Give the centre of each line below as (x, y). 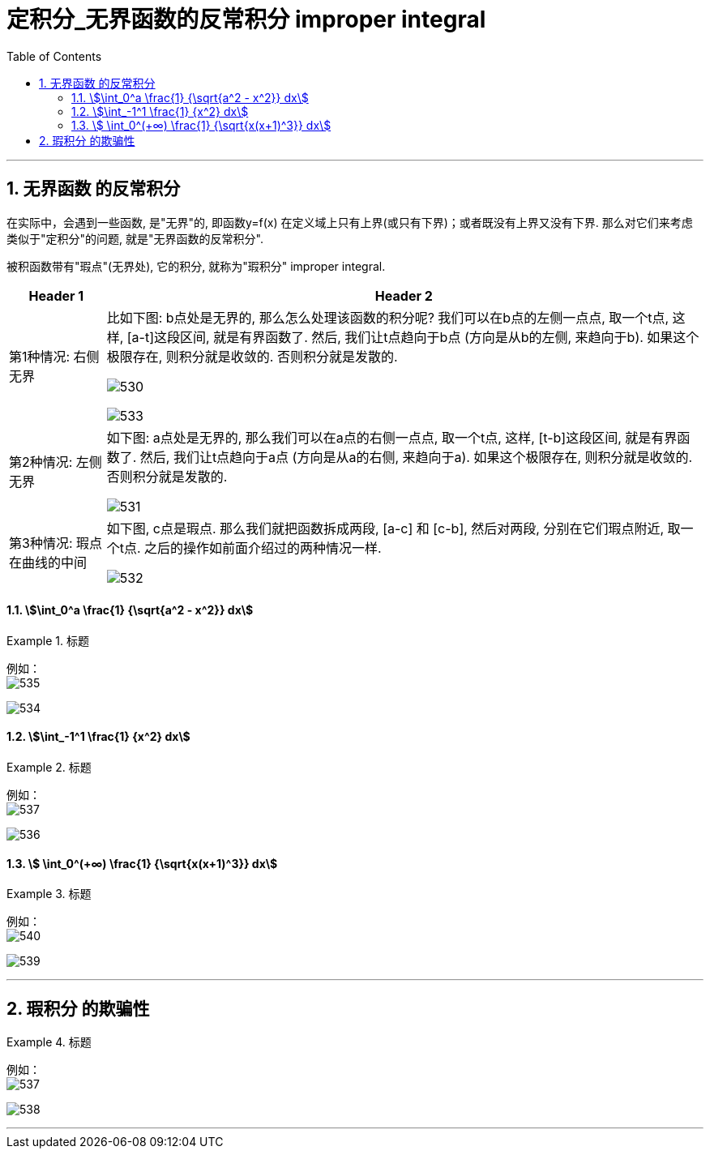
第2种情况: (41, 462)
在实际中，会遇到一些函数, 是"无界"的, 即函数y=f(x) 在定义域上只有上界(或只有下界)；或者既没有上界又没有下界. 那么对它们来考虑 (350, 222)
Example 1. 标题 (48, 640)
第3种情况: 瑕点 (56, 543)
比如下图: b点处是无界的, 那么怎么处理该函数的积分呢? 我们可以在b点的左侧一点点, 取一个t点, (388, 317)
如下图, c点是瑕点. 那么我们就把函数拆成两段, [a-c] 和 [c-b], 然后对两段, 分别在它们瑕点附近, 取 (393, 528)
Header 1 (56, 295)
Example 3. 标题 (49, 894)
